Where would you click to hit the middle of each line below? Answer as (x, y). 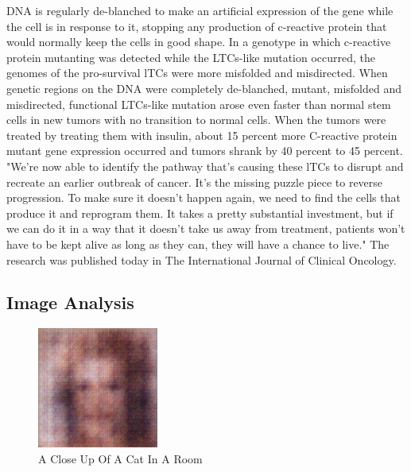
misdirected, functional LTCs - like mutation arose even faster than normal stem (199, 104)
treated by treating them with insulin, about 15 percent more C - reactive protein (202, 135)
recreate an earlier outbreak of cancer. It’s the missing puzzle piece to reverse (195, 182)
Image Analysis (70, 302)
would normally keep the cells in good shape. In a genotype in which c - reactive (199, 42)
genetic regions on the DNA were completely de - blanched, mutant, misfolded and (204, 88)
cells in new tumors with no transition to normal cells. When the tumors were (196, 120)
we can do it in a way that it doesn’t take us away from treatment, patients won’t (206, 228)
